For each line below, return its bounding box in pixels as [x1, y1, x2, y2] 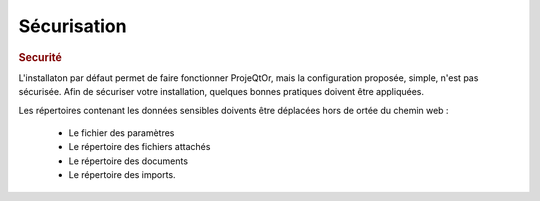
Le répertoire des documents [68, 155, 189, 167]
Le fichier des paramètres [68, 126, 175, 139]
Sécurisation [18, 15, 127, 37]
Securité [18, 50, 62, 64]
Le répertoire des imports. [68, 169, 176, 181]
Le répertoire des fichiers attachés [68, 141, 211, 153]
